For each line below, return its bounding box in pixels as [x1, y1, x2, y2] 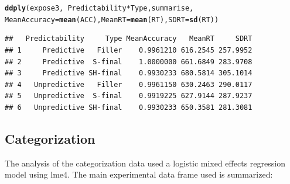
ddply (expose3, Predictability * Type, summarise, [5, 4, 194, 12]
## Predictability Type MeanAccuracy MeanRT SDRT [5, 34, 253, 43]
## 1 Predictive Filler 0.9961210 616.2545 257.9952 [5, 46, 253, 54]
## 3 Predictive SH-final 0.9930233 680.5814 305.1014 [5, 69, 253, 78]
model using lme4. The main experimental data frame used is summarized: [5, 168, 273, 180]
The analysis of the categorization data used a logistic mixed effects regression [5, 157, 285, 169]
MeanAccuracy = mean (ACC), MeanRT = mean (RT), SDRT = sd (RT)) [5, 15, 219, 24]
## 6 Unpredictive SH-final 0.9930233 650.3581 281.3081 [5, 103, 253, 112]
